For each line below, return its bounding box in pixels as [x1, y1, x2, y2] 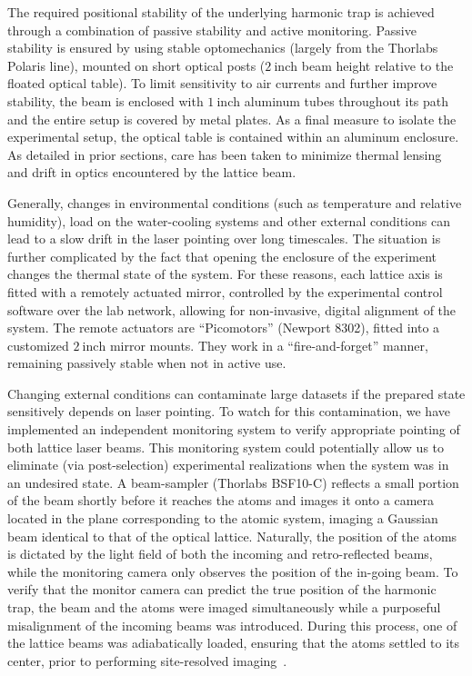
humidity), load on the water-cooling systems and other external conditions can [7, 211, 450, 230]
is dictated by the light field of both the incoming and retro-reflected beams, [7, 544, 433, 563]
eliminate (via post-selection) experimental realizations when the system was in [7, 455, 449, 474]
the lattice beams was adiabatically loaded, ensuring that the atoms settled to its [7, 633, 460, 652]
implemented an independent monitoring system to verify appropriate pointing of [7, 420, 460, 439]
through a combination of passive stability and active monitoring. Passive [7, 20, 417, 39]
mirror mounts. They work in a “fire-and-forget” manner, [109, 335, 428, 354]
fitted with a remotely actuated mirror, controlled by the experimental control [7, 282, 443, 301]
